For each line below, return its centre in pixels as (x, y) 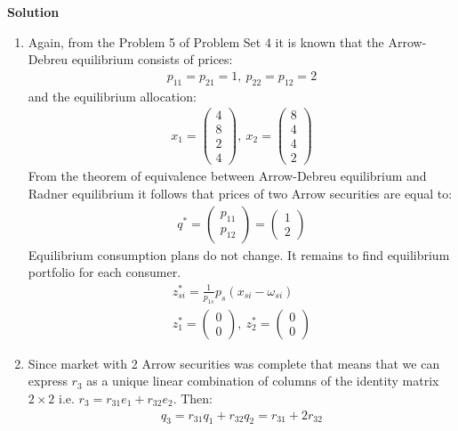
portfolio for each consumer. (104, 272)
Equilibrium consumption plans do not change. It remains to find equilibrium (239, 254)
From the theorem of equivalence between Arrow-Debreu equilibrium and (227, 176)
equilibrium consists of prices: (152, 59)
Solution (33, 12)
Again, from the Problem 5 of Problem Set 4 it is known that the (206, 41)
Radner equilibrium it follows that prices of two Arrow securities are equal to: (240, 194)
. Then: (193, 398)
